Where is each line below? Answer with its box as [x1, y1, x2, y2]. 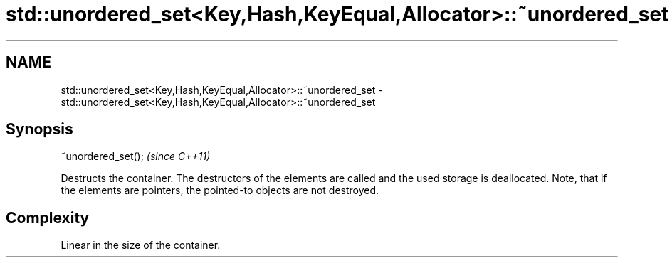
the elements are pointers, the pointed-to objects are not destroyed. [61, 184, 379, 197]
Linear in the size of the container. [61, 239, 221, 252]
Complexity [6, 208, 90, 227]
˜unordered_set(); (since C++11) [61, 150, 211, 163]
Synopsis [6, 120, 73, 139]
